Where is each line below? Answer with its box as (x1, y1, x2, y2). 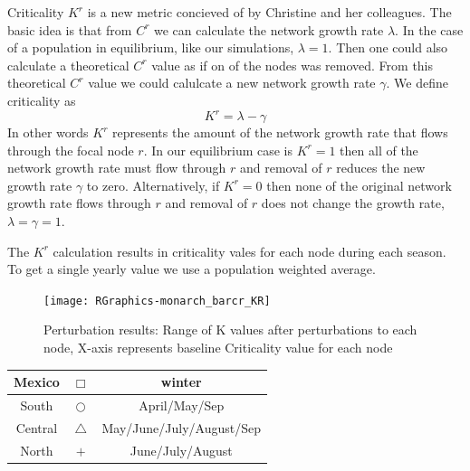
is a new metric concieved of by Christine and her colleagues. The (87, 3, 452, 21)
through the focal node (7, 140, 134, 159)
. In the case (395, 20, 464, 39)
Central (15, 418, 58, 437)
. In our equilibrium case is (143, 140, 293, 159)
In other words (7, 123, 89, 142)
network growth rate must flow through (7, 158, 226, 177)
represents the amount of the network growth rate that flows (112, 123, 448, 142)
